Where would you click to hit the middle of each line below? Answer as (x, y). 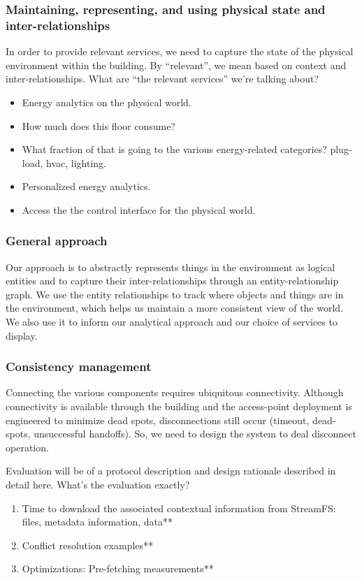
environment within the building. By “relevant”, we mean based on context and (176, 65)
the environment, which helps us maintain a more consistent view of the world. (175, 308)
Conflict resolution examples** (88, 545)
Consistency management (79, 367)
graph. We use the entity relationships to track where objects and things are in (175, 294)
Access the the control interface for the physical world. (139, 209)
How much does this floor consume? (99, 125)
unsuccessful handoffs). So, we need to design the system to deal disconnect (195, 434)
